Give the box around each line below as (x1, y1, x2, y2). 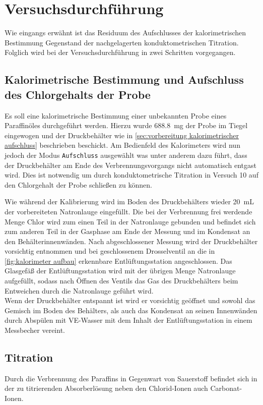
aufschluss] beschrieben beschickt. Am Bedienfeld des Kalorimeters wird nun (5, 140, 240, 150)
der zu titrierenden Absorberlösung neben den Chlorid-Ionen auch (5, 383, 208, 393)
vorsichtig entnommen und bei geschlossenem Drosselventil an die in (5, 246, 215, 256)
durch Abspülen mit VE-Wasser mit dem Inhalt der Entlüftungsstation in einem (5, 315, 252, 325)
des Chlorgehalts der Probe (5, 86, 151, 102)
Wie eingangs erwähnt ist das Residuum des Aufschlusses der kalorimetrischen (5, 27, 246, 38)
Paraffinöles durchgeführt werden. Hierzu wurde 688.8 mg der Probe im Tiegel (5, 120, 248, 131)
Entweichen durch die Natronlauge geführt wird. (5, 285, 154, 296)
